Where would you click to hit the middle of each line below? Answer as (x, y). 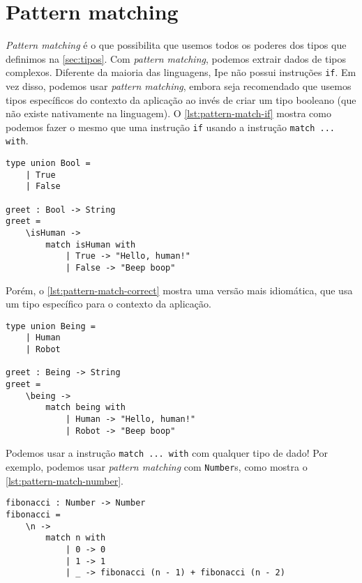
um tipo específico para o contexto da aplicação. (108, 304)
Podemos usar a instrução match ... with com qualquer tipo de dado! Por (167, 453)
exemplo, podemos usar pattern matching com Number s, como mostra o (157, 467)
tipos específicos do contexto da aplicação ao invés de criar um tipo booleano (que (181, 99)
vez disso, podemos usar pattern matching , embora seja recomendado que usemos (179, 85)
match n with (76, 538)
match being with (85, 408)
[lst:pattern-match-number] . (65, 480)
